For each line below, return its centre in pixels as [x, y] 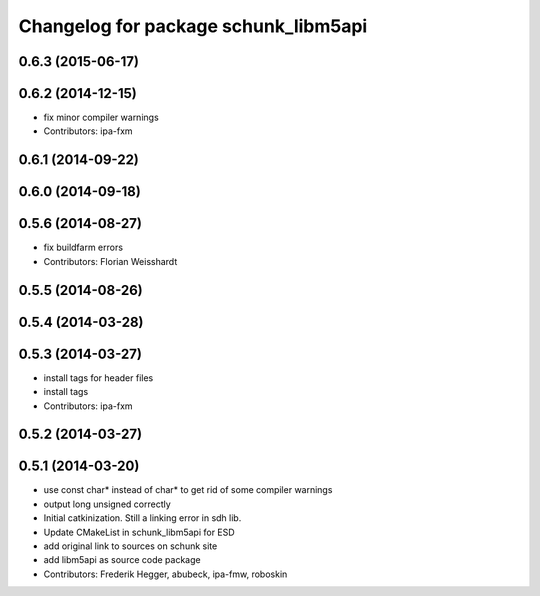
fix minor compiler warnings [101, 117]
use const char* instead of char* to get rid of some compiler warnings [188, 490]
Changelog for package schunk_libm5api [193, 26]
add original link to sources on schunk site [130, 546]
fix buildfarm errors [83, 247]
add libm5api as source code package [122, 560]
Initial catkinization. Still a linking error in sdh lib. [142, 518]
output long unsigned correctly [107, 504]
